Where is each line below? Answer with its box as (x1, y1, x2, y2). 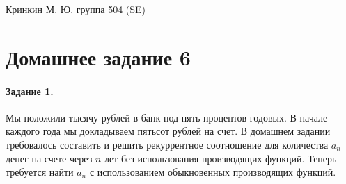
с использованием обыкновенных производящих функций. (89, 165, 336, 179)
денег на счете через (6, 151, 93, 165)
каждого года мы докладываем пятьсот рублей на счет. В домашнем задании (6, 124, 331, 138)
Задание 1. (6, 83, 54, 98)
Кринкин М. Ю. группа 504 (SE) (6, 2, 146, 16)
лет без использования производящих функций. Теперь (104, 151, 337, 165)
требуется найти (6, 165, 74, 179)
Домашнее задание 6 (6, 42, 191, 71)
